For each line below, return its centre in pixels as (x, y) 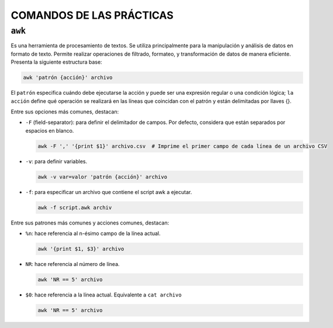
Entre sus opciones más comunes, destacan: (65, 112)
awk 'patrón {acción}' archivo (68, 78)
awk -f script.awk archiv (75, 207)
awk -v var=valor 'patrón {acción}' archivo (103, 177)
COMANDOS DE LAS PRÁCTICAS (92, 15)
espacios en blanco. (50, 130)
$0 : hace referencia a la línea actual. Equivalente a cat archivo (104, 295)
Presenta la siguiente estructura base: (56, 62)
